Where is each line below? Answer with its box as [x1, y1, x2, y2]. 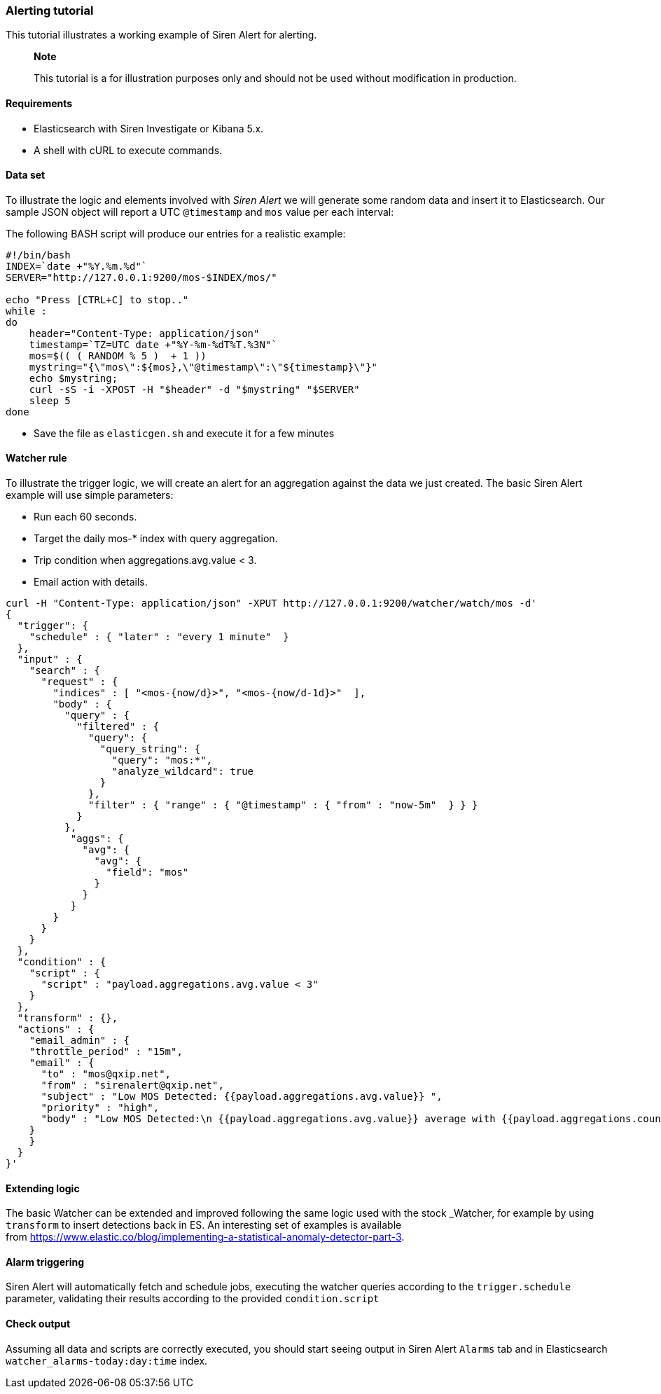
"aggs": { [70, 833, 124, 845]
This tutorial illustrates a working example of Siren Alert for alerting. [6, 29, 317, 41]
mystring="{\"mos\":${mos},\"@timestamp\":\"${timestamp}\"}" [29, 361, 378, 373]
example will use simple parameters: [6, 489, 174, 502]
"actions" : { [17, 1023, 95, 1035]
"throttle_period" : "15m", [29, 1046, 183, 1058]
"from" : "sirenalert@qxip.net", [41, 1079, 224, 1091]
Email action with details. [34, 576, 148, 588]
